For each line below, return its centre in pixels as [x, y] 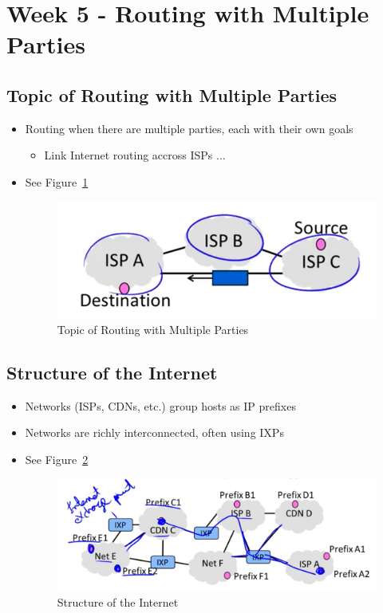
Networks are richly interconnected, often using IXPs [154, 432]
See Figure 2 [57, 459]
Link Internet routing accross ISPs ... [135, 155]
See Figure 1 [57, 181]
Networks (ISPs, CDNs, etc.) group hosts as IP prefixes [160, 405]
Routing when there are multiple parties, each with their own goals [189, 128]
